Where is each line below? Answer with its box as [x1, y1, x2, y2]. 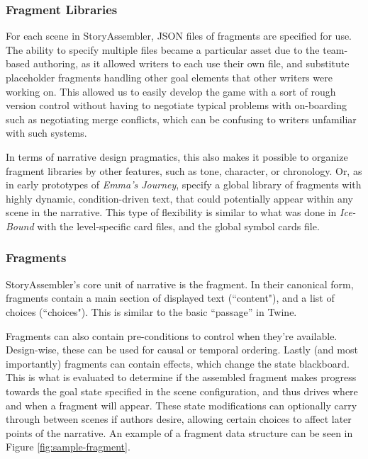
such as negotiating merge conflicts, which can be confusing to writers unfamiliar [6, 111, 357, 126]
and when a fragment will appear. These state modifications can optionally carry [6, 397, 357, 412]
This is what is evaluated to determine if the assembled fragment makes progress [6, 370, 357, 385]
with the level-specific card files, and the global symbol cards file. [37, 218, 320, 233]
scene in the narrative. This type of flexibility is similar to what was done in [6, 205, 337, 220]
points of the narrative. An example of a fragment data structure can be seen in [6, 425, 353, 440]
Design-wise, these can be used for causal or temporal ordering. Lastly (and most [6, 342, 358, 357]
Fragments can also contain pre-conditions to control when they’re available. [6, 328, 338, 343]
